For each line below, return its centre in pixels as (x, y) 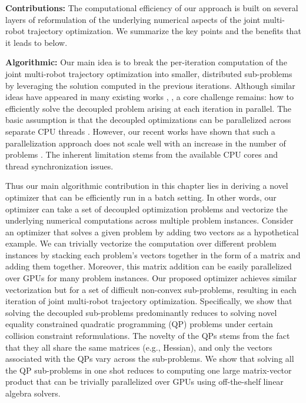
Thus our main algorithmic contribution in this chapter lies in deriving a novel (147, 186)
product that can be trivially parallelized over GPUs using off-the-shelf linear (144, 382)
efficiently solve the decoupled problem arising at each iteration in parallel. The (149, 108)
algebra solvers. (33, 393)
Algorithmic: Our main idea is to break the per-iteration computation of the (146, 62)
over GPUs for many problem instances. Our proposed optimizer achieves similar (151, 278)
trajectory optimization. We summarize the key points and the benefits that (164, 31)
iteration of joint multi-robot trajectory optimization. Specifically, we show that (149, 301)
